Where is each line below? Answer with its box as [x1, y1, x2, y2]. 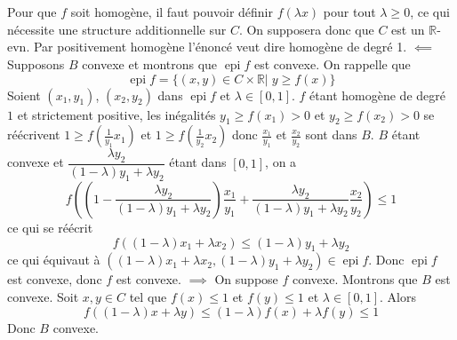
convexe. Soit [7, 287, 79, 305]
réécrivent [7, 125, 60, 144]
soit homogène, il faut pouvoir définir [70, 3, 273, 21]
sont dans [305, 125, 357, 144]
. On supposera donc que [238, 20, 374, 38]
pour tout [323, 3, 376, 21]
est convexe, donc [7, 270, 102, 289]
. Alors [380, 287, 416, 305]
